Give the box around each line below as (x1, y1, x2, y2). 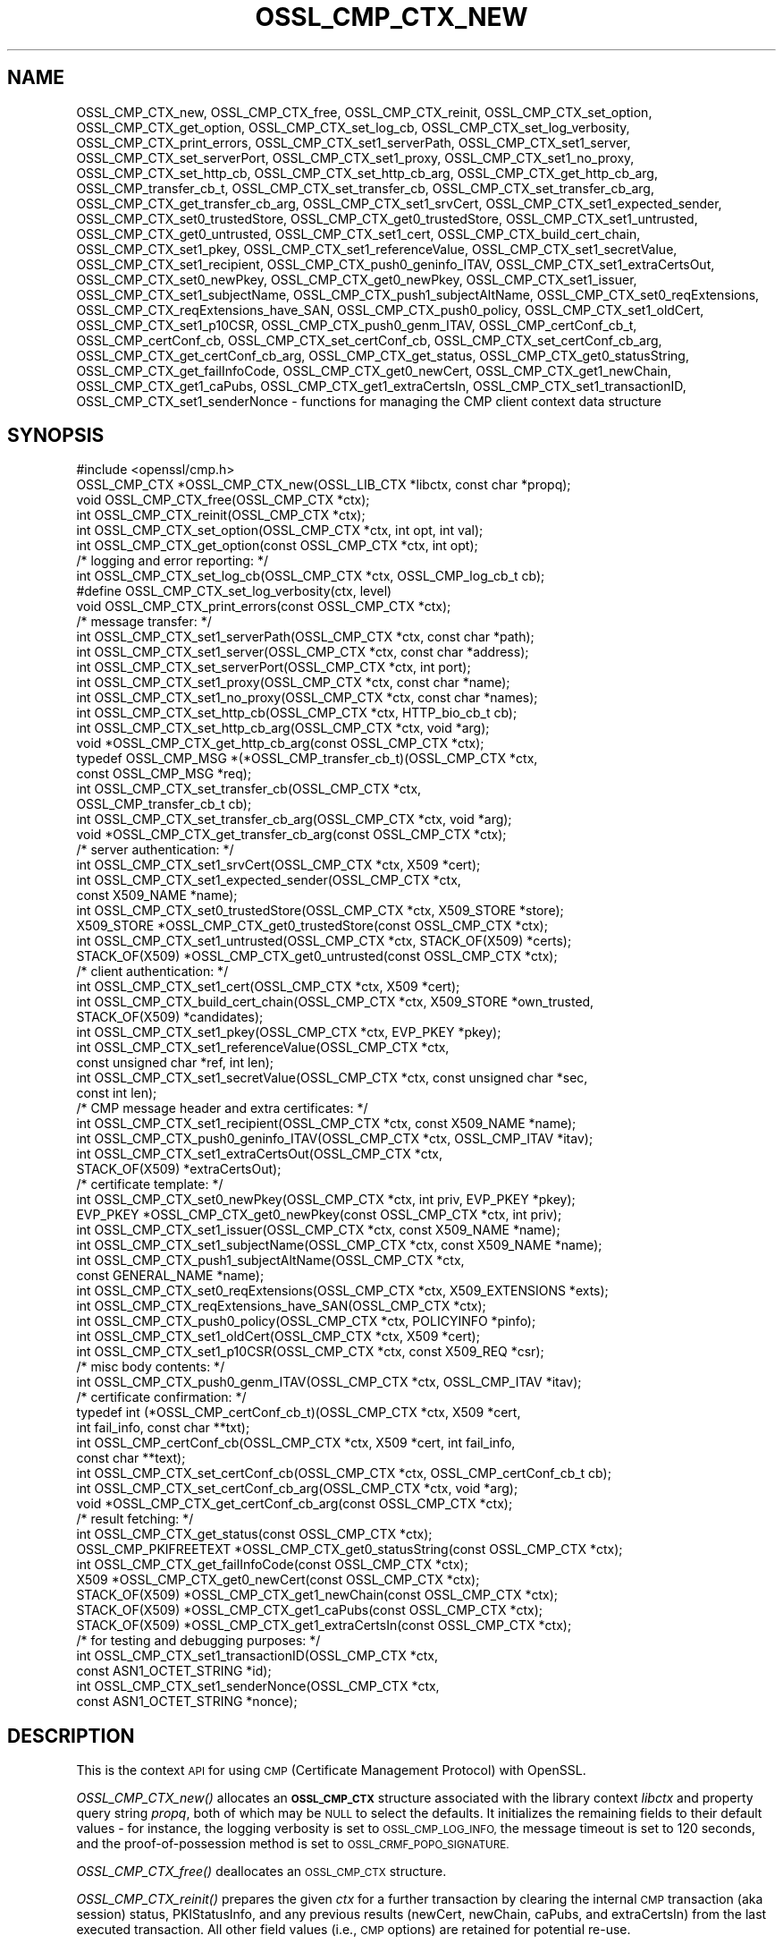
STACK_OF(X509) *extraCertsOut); (76, 1161, 282, 1177)
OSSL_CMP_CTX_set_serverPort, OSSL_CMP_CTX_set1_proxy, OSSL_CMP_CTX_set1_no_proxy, (76, 149, 635, 166)
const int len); (76, 1085, 157, 1101)
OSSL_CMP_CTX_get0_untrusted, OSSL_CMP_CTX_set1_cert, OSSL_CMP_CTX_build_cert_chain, (76, 225, 641, 242)
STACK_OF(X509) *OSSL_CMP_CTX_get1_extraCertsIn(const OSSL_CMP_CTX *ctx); (76, 1617, 572, 1634)
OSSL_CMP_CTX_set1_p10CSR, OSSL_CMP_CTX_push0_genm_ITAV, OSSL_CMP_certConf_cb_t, (76, 317, 637, 333)
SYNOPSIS (7, 424, 105, 447)
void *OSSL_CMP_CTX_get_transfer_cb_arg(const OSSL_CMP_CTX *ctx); (76, 827, 507, 843)
